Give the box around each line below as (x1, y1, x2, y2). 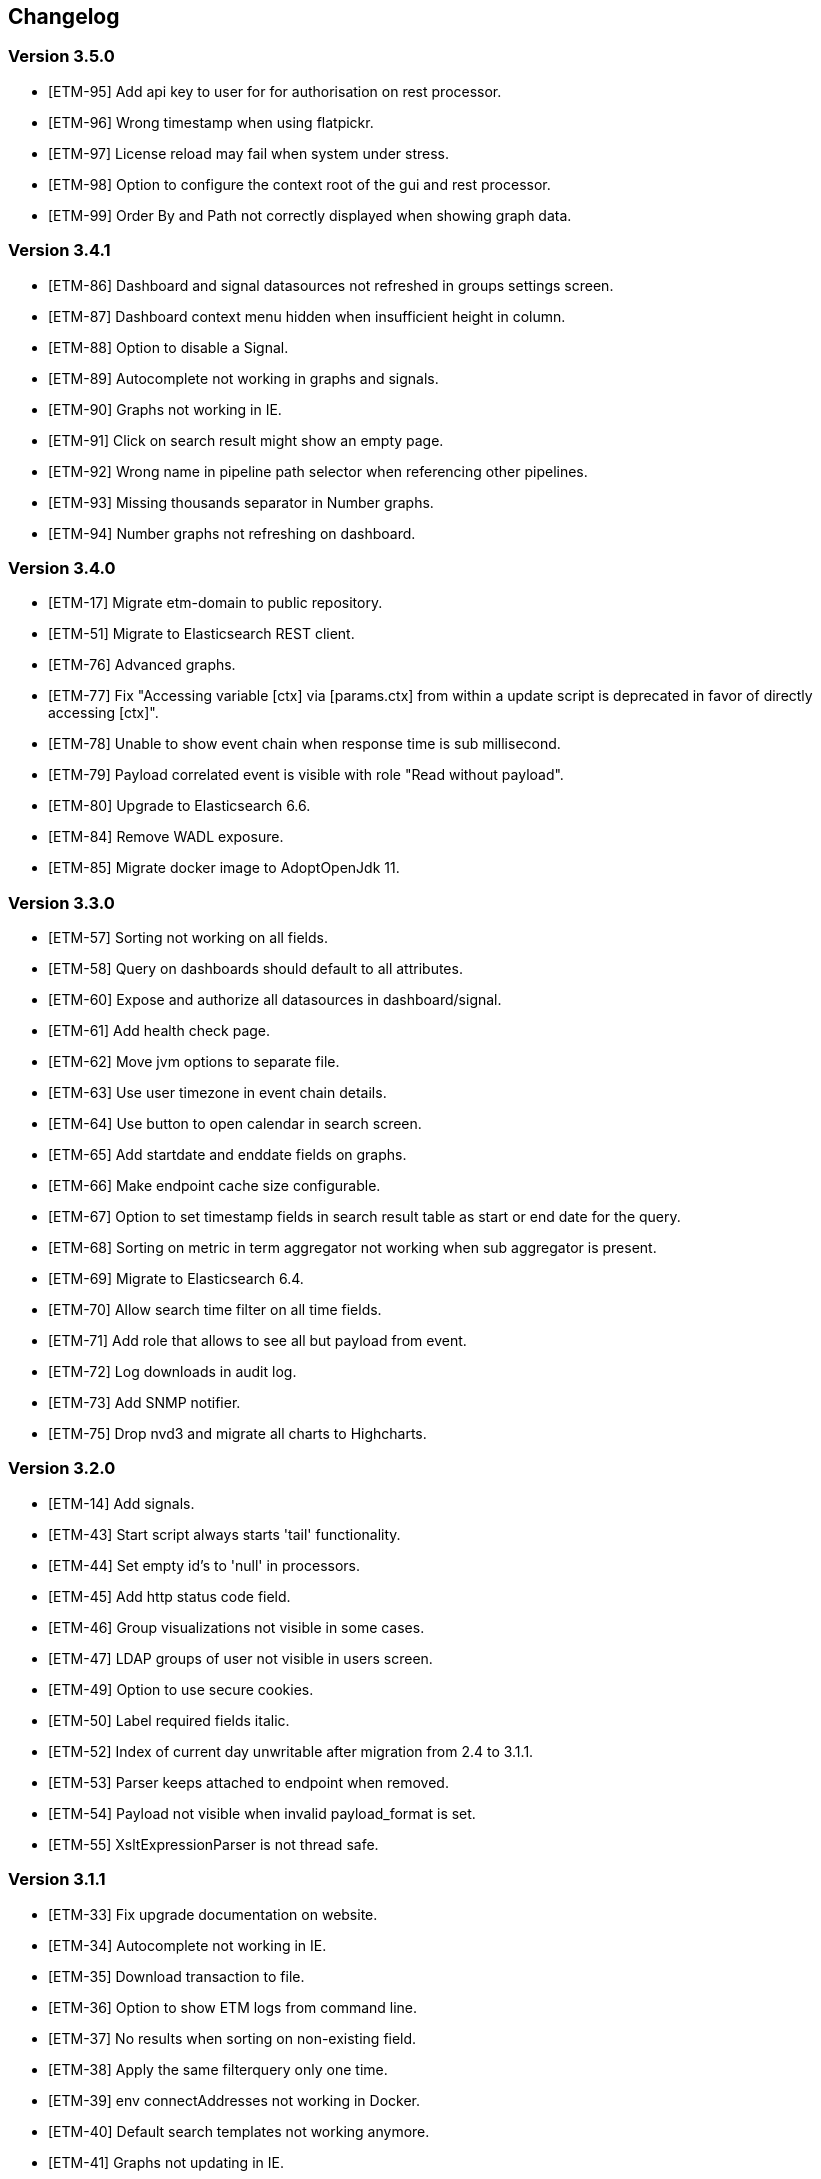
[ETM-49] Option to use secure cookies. (48, 1680, 314, 1698)
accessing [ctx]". (48, 704, 159, 722)
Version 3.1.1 (8, 1869, 106, 1890)
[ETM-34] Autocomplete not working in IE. (48, 1936, 327, 1954)
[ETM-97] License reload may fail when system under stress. (48, 144, 450, 162)
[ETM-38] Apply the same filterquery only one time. (48, 2060, 388, 2078)
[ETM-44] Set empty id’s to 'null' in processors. (48, 1556, 361, 1574)
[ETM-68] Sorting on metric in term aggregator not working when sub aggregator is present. (48, 1239, 657, 1257)
